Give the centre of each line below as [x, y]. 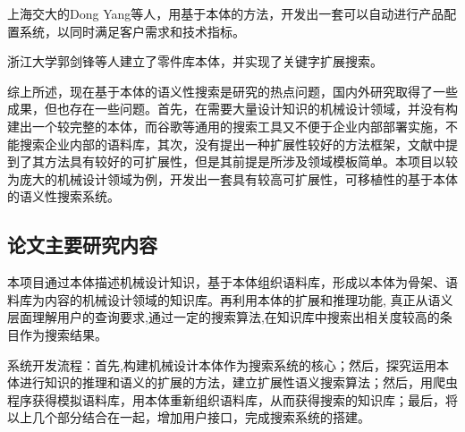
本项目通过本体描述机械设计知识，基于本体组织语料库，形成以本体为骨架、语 [232, 282]
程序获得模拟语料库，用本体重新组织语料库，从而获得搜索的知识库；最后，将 [232, 399]
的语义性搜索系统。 [63, 196]
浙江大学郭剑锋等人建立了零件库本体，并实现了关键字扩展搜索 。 [195, 61]
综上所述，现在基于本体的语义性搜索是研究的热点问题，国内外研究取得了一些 [232, 91]
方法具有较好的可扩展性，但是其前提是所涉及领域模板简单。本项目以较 [251, 161]
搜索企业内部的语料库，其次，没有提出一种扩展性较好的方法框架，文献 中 [232, 144]
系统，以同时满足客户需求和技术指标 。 [132, 31]
